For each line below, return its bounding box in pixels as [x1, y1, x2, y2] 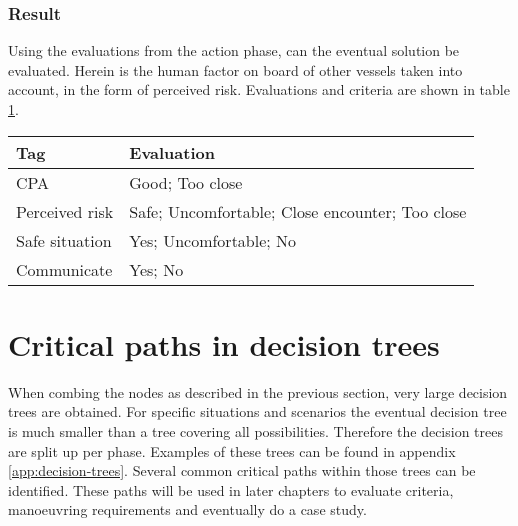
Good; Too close [129, 170, 243, 194]
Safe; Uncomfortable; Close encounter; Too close [129, 199, 467, 223]
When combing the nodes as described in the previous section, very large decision [8, 381, 508, 402]
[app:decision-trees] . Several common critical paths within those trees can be [8, 460, 476, 481]
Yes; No [129, 257, 184, 281]
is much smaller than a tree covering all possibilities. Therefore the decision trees [8, 420, 503, 441]
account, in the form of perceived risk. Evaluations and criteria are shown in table [8, 79, 510, 100]
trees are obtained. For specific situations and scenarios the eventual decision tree [8, 401, 507, 422]
